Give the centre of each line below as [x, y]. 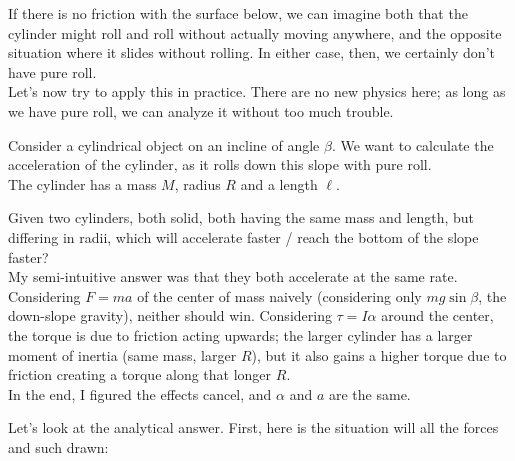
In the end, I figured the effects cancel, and [140, 393]
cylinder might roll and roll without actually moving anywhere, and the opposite [255, 32]
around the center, [437, 315]
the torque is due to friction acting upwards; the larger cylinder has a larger [240, 334]
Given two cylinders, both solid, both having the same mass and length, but [241, 217]
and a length [279, 183]
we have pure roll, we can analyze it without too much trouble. [201, 110]
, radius [197, 183]
